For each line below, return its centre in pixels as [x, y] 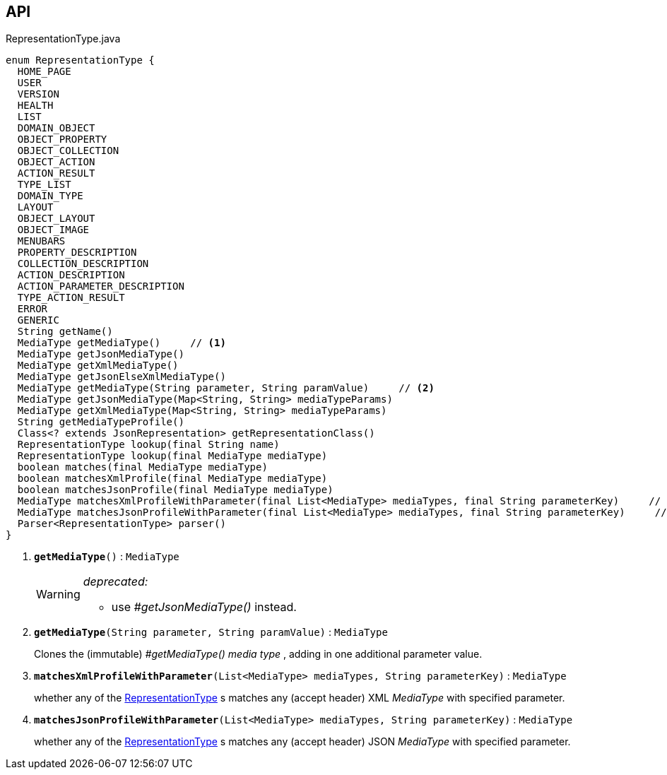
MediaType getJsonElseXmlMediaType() [122, 377]
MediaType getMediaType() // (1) [122, 343]
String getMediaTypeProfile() [101, 422]
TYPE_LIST [44, 185]
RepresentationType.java [63, 39]
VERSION [38, 94]
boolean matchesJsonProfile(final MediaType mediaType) [175, 490]
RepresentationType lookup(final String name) [148, 445]
